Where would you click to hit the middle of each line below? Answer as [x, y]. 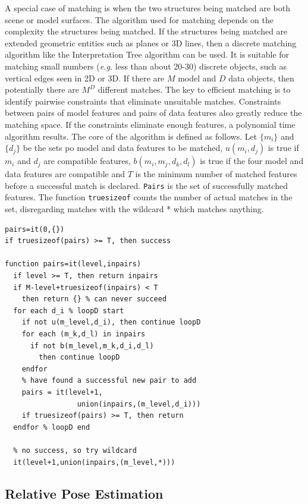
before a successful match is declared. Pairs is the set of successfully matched [146, 185]
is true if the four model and [252, 161]
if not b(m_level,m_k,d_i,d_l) [92, 346]
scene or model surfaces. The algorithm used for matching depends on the [139, 19]
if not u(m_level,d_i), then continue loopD [111, 322]
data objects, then [261, 78]
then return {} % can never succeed [94, 299]
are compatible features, [87, 161]
